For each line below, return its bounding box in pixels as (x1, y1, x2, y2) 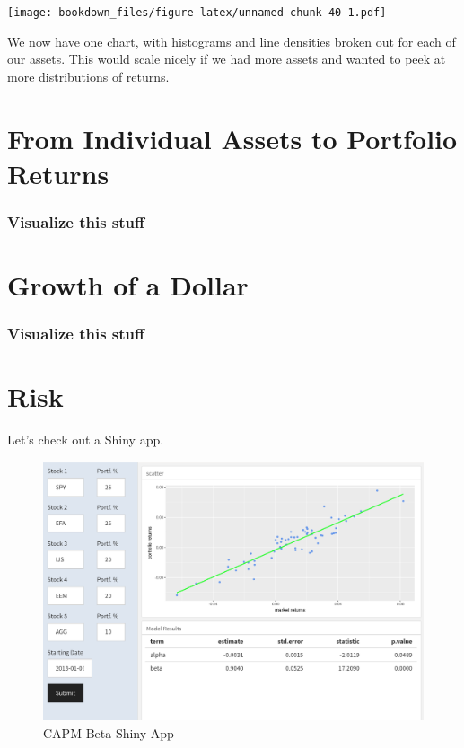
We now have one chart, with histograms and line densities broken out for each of (7, 31, 456, 50)
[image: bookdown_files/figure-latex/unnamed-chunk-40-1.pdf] (7, 6, 387, 19)
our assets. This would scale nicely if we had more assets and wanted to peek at (7, 49, 446, 68)
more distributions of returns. (7, 66, 170, 85)
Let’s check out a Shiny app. (7, 430, 164, 449)
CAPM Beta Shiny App (43, 723, 174, 742)
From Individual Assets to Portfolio (7, 119, 458, 156)
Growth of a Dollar (7, 267, 249, 304)
